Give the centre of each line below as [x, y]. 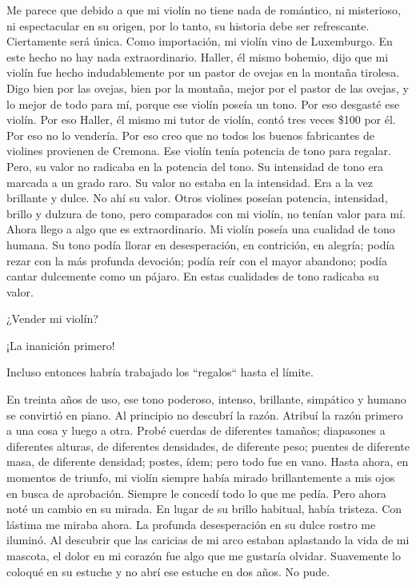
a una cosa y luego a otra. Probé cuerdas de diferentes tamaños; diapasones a [196, 430]
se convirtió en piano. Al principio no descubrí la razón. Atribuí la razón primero [205, 414]
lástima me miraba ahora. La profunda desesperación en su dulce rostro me [191, 524]
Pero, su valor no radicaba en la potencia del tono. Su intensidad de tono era [195, 166]
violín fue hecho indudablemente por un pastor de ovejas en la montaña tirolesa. [203, 72]
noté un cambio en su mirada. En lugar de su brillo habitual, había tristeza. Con [204, 509]
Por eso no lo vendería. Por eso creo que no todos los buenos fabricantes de [190, 135]
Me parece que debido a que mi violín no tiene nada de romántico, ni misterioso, [204, 10]
